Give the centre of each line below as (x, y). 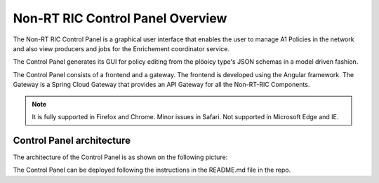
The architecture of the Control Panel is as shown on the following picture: (120, 157)
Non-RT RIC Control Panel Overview (120, 18)
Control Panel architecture (72, 140)
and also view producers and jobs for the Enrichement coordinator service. (121, 48)
